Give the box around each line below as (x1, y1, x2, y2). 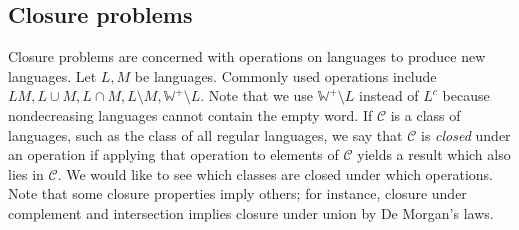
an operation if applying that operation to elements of (8, 144, 339, 165)
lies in (8, 163, 44, 184)
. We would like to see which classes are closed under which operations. (57, 163, 493, 184)
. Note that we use (200, 85, 314, 106)
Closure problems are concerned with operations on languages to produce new (8, 46, 486, 67)
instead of (359, 85, 419, 106)
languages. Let (8, 65, 97, 86)
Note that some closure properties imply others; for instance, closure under (8, 183, 467, 204)
